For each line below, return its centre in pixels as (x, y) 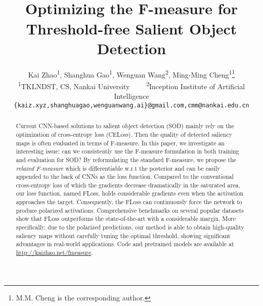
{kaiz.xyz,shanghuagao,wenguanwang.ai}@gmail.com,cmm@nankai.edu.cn (131, 105)
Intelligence (131, 96)
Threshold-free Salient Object (131, 28)
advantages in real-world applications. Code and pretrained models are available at (125, 244)
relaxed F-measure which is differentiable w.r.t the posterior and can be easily (118, 168)
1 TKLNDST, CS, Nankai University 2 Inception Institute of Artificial (131, 85)
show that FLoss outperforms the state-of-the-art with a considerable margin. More (126, 219)
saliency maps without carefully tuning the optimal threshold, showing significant (123, 235)
